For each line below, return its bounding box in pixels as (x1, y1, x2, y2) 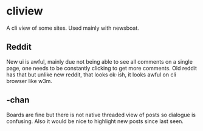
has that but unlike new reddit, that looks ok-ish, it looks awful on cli (6, 71, 176, 78)
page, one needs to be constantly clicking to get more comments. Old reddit (6, 64, 198, 72)
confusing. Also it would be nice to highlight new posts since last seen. (6, 117, 184, 125)
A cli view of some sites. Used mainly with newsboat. (6, 24, 140, 32)
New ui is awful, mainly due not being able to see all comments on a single (6, 58, 193, 65)
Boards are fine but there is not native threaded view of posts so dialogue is (6, 111, 196, 118)
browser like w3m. (6, 77, 53, 84)
